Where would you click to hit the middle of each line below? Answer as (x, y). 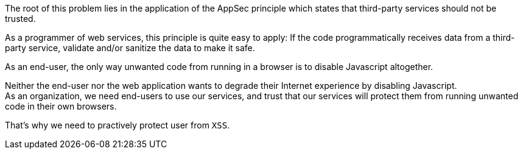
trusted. (20, 19)
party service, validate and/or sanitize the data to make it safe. (130, 48)
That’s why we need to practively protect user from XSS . (118, 125)
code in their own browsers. (61, 106)
